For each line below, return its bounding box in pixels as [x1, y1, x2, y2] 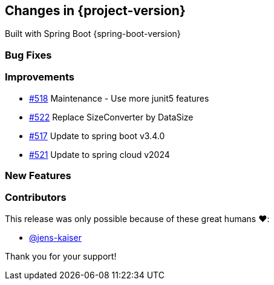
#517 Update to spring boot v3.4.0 [29, 130, 165, 141]
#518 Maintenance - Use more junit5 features [29, 93, 209, 103]
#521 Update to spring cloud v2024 [29, 149, 170, 160]
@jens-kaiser [29, 232, 82, 243]
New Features [5, 169, 71, 182]
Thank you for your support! [5, 251, 117, 261]
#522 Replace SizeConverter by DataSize [29, 111, 194, 122]
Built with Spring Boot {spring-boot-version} [5, 28, 181, 39]
